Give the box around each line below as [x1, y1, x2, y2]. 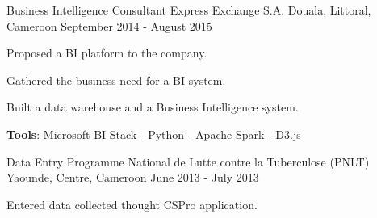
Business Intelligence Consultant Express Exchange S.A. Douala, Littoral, [6, 2, 371, 18]
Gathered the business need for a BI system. [6, 71, 226, 88]
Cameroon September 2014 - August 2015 [6, 17, 212, 34]
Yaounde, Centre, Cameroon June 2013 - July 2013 [6, 169, 259, 186]
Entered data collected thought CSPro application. [6, 195, 258, 212]
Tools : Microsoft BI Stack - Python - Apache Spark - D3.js [6, 125, 301, 142]
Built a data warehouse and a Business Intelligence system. [6, 99, 299, 115]
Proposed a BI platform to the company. [6, 44, 207, 61]
